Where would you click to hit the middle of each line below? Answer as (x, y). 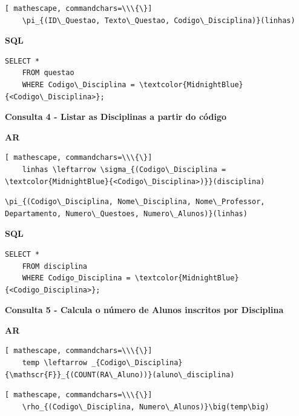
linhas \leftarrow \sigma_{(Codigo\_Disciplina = (124, 169)
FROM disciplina (55, 266)
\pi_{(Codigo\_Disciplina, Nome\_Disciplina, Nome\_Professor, (135, 202)
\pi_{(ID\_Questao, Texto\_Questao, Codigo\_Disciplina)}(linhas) (159, 20)
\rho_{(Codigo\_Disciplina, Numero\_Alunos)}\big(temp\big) (146, 407)
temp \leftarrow (55, 363)
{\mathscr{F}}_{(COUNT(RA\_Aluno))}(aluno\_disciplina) (120, 375)
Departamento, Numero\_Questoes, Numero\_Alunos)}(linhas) (126, 213)
